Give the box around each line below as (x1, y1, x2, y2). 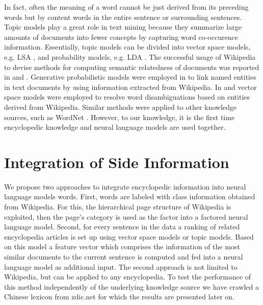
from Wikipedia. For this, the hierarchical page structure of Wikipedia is (4, 201, 231, 212)
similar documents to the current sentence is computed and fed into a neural (4, 251, 243, 262)
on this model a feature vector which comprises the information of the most (4, 241, 240, 252)
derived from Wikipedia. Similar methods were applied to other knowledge (4, 101, 237, 112)
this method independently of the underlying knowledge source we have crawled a (4, 281, 259, 292)
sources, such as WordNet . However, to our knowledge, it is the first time (4, 111, 235, 122)
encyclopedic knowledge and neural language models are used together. (4, 122, 226, 132)
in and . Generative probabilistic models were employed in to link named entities (4, 72, 256, 82)
